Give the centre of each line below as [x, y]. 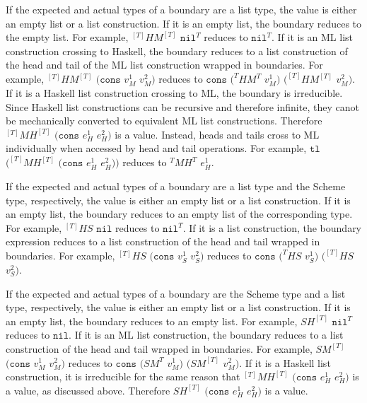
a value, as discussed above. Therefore [88, 390]
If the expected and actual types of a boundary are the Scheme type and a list [176, 293]
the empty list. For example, [67, 37]
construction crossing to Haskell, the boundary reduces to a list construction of [177, 51]
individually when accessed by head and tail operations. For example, [156, 148]
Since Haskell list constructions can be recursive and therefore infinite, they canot [182, 106]
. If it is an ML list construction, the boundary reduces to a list [206, 335]
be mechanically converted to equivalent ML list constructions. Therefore [164, 121]
